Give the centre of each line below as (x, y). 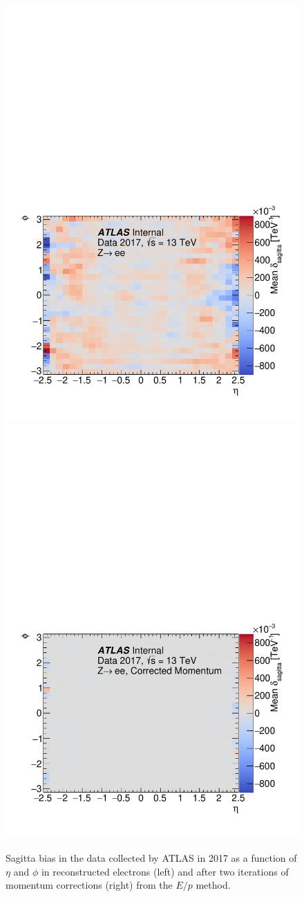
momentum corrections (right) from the (89, 885)
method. (213, 885)
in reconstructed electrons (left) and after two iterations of (165, 871)
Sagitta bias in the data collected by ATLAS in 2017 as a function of (151, 858)
